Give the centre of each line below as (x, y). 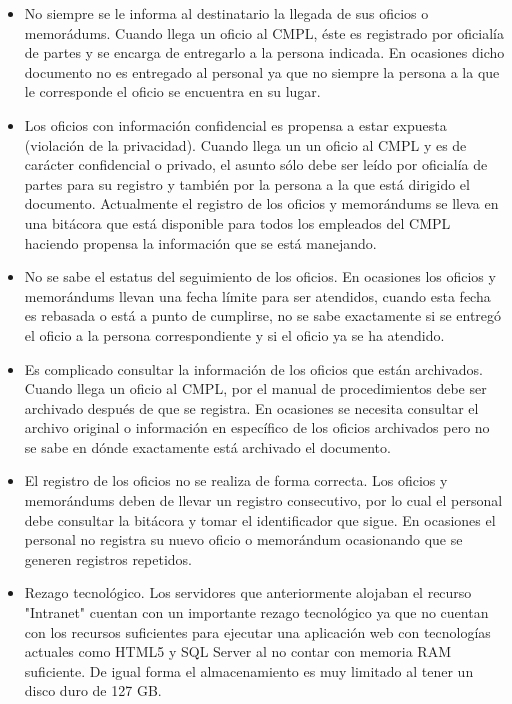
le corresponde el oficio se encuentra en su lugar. (172, 91)
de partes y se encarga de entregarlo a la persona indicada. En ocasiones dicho (264, 52)
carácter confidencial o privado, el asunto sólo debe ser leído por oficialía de (256, 164)
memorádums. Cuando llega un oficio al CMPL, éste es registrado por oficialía (264, 32)
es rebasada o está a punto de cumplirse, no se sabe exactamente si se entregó (263, 315)
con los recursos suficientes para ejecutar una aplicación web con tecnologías (257, 631)
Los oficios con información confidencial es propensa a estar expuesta (235, 124)
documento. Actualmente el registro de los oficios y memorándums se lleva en (261, 203)
